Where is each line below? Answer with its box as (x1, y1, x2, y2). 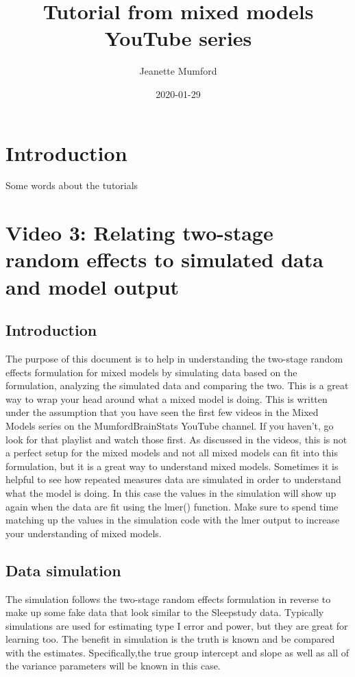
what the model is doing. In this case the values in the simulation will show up (5, 485, 336, 500)
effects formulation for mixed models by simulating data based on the (5, 365, 297, 379)
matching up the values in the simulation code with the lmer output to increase (5, 513, 340, 527)
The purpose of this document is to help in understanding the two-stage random (5, 351, 343, 365)
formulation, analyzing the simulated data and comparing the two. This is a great (5, 378, 349, 393)
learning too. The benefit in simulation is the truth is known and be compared (5, 632, 335, 646)
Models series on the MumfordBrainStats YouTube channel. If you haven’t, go (5, 418, 334, 432)
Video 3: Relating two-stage (5, 219, 273, 247)
